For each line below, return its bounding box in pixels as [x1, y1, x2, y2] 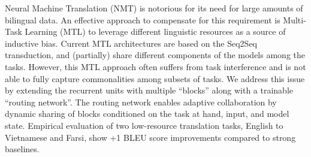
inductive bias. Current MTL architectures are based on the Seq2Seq [5, 37, 258, 49]
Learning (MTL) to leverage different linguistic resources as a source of [25, 25, 286, 38]
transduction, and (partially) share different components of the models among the [5, 49, 305, 61]
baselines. [5, 143, 40, 155]
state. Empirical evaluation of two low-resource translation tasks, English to [5, 119, 283, 131]
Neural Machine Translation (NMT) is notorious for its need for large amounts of [5, 2, 303, 14]
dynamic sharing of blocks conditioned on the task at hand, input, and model [5, 107, 289, 120]
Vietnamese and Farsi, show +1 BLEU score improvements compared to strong [5, 131, 296, 143]
